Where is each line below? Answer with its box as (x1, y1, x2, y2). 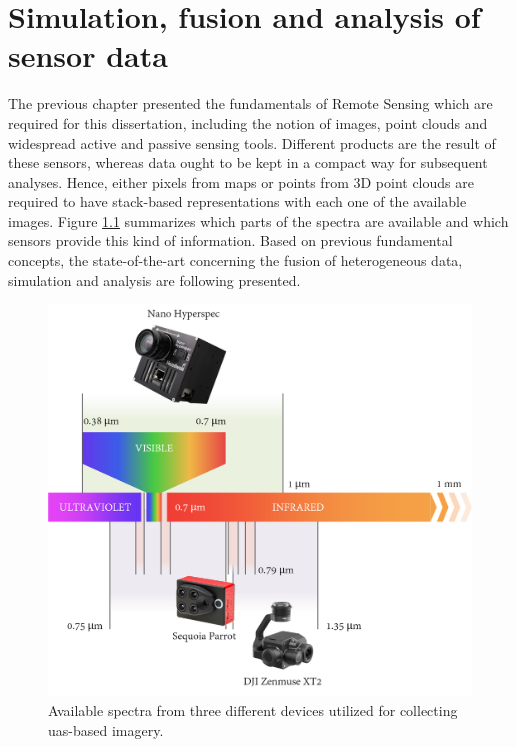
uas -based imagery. (48, 719, 164, 740)
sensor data (8, 35, 168, 76)
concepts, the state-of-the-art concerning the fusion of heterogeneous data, (8, 250, 463, 271)
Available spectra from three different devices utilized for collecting (48, 699, 458, 720)
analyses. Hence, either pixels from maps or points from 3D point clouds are (8, 171, 474, 192)
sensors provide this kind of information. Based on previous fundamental (8, 230, 453, 251)
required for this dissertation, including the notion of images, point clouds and (8, 112, 488, 133)
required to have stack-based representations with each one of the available (8, 191, 467, 212)
